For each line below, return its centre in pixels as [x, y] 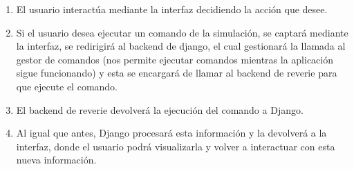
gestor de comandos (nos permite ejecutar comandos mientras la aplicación [175, 59]
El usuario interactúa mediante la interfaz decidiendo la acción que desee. [172, 9]
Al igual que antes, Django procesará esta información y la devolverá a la [171, 133]
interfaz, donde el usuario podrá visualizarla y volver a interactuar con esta [176, 146]
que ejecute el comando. [67, 86]
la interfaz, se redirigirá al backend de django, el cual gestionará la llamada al [181, 46]
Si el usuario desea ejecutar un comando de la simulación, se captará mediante [182, 32]
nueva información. [56, 160]
